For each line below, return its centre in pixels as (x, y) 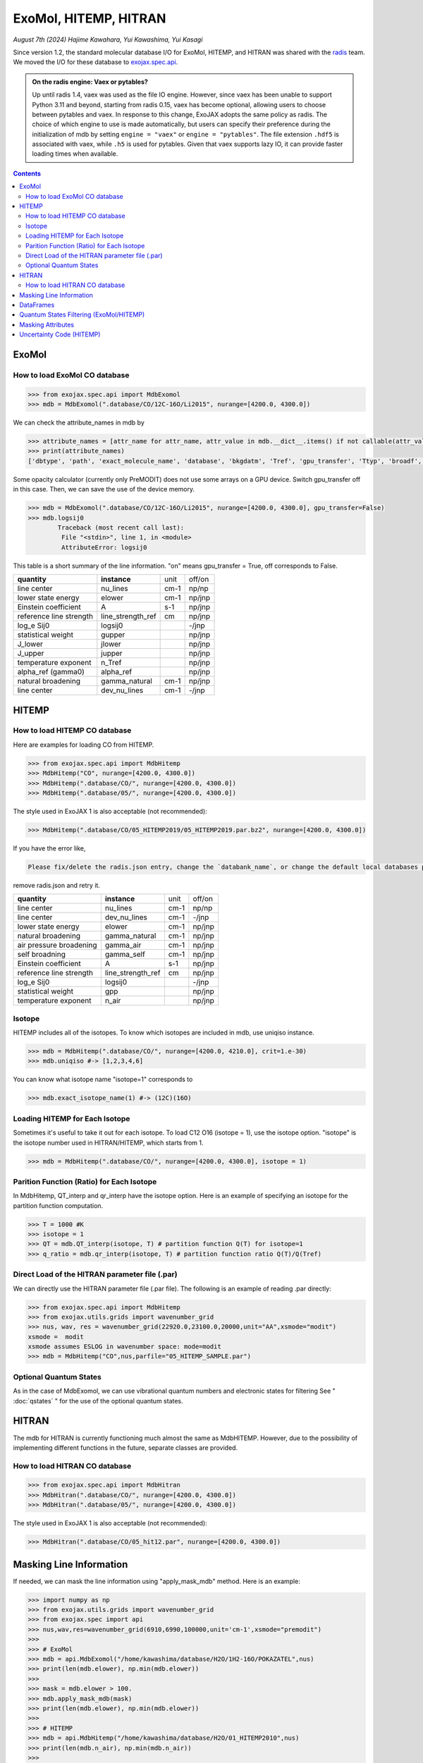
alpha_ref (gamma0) (51, 672)
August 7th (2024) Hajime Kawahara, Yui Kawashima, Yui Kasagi (108, 39)
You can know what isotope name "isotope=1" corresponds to (103, 1080)
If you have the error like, (49, 848)
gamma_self (125, 954)
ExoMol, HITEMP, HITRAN (90, 18)
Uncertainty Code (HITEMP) (60, 334)
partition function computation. (58, 1205)
